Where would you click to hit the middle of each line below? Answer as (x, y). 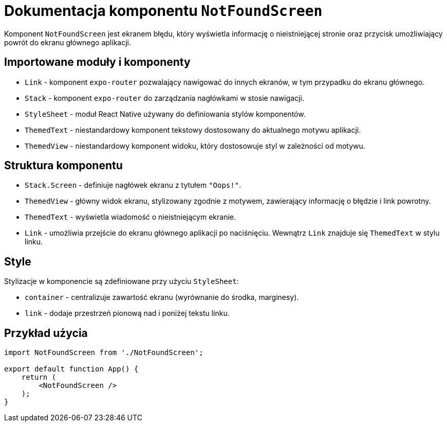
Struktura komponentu (63, 166)
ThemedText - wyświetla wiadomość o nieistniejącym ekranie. (130, 217)
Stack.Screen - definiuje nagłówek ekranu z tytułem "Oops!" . (133, 185)
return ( (39, 377)
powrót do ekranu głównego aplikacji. (68, 42)
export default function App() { (71, 369)
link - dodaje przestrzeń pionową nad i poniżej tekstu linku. (127, 313)
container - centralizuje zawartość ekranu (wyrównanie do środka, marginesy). (162, 297)
